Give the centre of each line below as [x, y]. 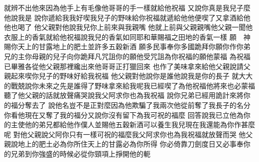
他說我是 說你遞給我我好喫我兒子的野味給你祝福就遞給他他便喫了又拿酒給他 [127, 17]
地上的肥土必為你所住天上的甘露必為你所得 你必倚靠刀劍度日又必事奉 [130, 144]
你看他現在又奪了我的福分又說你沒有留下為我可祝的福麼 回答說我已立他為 [124, 115]
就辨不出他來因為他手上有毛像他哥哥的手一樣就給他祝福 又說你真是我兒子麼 [127, 7]
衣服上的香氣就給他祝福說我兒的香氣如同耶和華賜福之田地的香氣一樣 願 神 [127, 37]
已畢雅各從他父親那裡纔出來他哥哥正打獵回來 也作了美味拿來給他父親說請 [124, 66]
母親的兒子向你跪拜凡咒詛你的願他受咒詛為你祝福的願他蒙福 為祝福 [141, 56]
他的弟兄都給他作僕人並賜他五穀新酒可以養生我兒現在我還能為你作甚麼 [140, 124]
